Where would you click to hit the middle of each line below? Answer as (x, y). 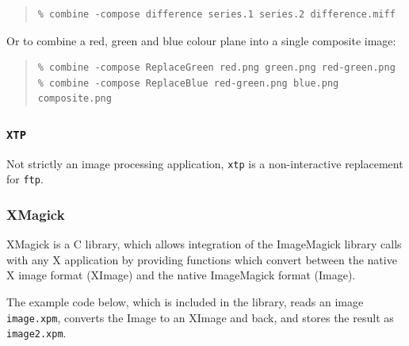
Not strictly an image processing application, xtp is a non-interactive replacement (205, 163)
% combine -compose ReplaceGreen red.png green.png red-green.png (216, 68)
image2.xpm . (36, 333)
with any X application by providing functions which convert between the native (202, 259)
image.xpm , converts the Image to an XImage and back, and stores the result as (200, 317)
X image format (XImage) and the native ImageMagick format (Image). (181, 275)
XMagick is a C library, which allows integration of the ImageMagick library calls (204, 244)
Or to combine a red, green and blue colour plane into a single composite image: (201, 40)
